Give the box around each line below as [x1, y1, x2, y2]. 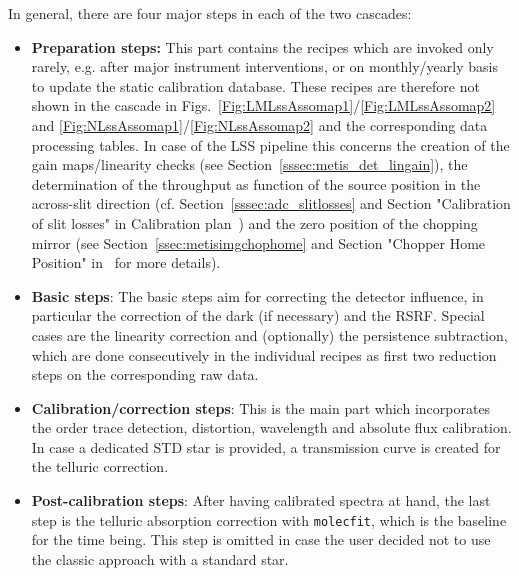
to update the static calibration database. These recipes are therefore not [31, 75, 480, 96]
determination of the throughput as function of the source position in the [31, 173, 481, 194]
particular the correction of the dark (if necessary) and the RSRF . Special [31, 305, 485, 326]
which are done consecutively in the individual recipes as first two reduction [31, 344, 497, 365]
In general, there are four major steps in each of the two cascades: [8, 3, 412, 23]
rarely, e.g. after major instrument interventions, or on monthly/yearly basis [31, 56, 498, 77]
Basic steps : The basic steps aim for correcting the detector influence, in [31, 285, 484, 306]
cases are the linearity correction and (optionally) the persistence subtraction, [31, 324, 508, 345]
